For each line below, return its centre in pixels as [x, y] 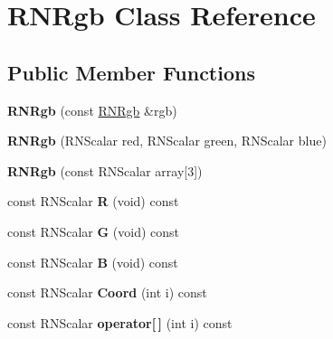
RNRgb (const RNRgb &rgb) [92, 110]
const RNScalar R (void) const [93, 201]
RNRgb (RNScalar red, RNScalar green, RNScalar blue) [167, 141]
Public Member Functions [131, 72]
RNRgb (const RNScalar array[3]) [105, 170]
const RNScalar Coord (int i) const [107, 292]
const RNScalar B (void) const [93, 262]
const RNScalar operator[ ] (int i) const [120, 322]
